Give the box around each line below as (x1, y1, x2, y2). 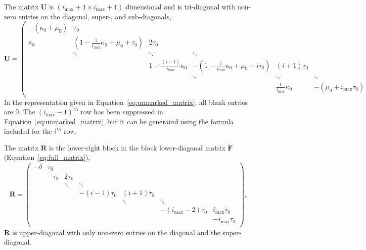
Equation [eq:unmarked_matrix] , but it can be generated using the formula (4, 116, 234, 126)
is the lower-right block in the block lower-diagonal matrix (49, 142, 226, 152)
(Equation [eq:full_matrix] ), (4, 152, 91, 162)
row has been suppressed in (80, 106, 163, 117)
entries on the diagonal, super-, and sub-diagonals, (18, 11, 172, 21)
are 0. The (4, 106, 36, 117)
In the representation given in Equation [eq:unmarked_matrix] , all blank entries (4, 97, 248, 107)
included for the (4, 126, 52, 136)
